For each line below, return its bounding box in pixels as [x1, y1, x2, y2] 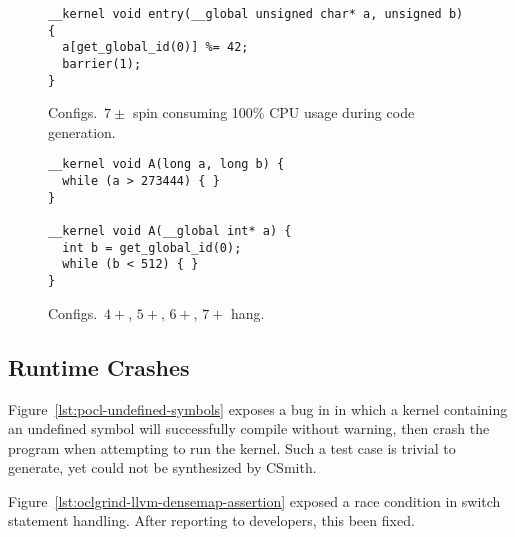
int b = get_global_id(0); [62, 240, 242, 255]
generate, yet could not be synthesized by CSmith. [8, 457, 317, 478]
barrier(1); [62, 56, 142, 71]
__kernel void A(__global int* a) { [48, 224, 292, 239]
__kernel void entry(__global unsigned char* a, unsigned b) [48, 7, 464, 21]
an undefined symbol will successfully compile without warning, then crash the [8, 418, 490, 439]
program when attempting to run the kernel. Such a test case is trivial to [8, 437, 456, 458]
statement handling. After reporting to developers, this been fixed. [8, 510, 415, 531]
